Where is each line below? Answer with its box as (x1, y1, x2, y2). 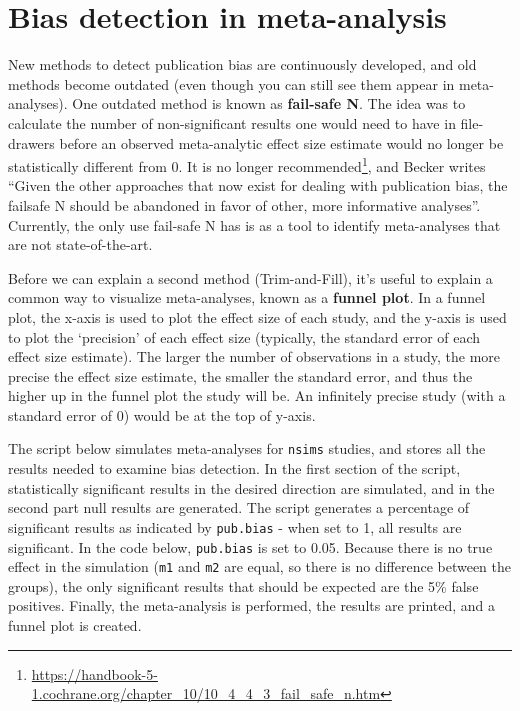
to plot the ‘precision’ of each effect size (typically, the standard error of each (8, 326, 481, 347)
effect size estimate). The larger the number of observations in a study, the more (8, 346, 501, 367)
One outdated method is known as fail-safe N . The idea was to (72, 93, 466, 114)
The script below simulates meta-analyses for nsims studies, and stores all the (8, 438, 486, 459)
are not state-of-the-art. (8, 234, 153, 255)
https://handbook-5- (31, 663, 158, 684)
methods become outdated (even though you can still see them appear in (8, 73, 455, 94)
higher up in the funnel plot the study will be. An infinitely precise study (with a (8, 385, 506, 406)
